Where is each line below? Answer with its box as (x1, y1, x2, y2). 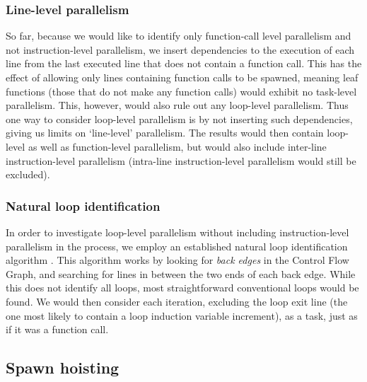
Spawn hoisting (6, 357, 120, 378)
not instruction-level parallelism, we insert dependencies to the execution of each (6, 42, 355, 57)
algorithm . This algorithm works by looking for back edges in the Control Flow (6, 253, 349, 267)
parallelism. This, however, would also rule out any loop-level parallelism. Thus (6, 98, 349, 112)
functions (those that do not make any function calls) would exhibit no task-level (6, 83, 357, 98)
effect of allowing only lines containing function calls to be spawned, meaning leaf (6, 70, 359, 84)
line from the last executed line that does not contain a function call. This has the (6, 56, 362, 71)
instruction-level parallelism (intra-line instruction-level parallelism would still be (6, 153, 356, 168)
